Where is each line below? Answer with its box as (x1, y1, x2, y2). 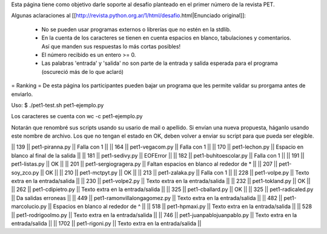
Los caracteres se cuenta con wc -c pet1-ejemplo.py (11, 113, 143, 120)
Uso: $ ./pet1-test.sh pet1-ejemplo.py (11, 101, 104, 109)
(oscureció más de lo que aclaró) (41, 68, 124, 75)
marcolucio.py (11, 203, 47, 210)
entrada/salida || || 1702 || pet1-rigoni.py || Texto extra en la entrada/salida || (11, 219, 202, 227)
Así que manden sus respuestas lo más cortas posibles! (41, 42, 181, 50)
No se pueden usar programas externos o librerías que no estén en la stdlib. (41, 25, 231, 33)
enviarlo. (11, 90, 33, 98)
